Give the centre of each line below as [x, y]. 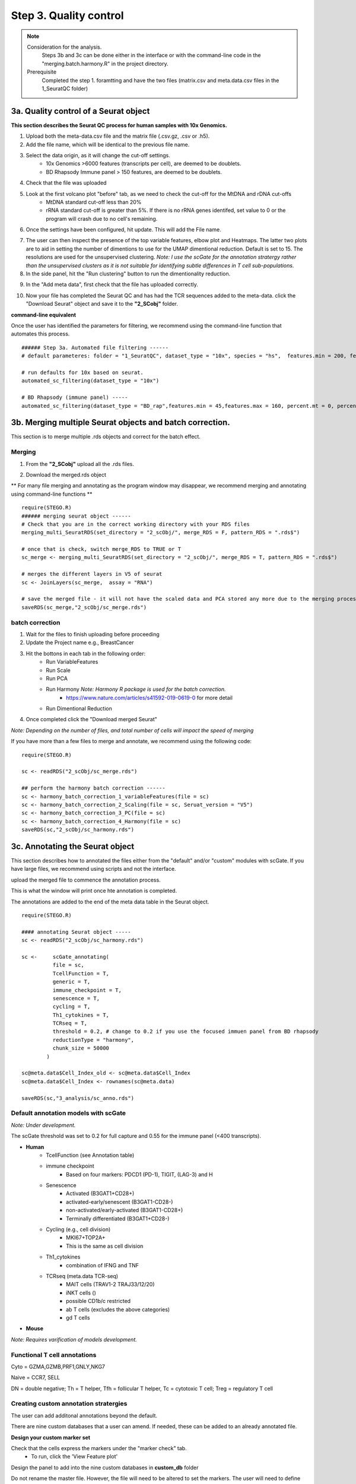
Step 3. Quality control [67, 15]
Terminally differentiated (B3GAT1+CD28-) [118, 1218]
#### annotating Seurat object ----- [77, 932]
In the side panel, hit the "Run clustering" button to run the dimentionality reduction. [128, 274]
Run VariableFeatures [72, 662]
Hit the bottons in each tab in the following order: [86, 654]
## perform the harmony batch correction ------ [93, 788]
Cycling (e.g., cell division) [78, 1229]
